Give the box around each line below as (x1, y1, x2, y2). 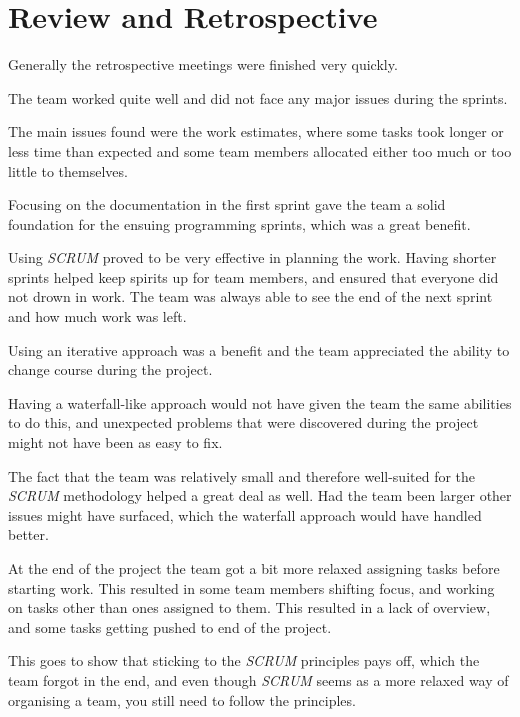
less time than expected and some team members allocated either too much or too (8, 140, 512, 161)
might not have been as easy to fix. (8, 432, 223, 453)
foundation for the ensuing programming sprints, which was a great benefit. (8, 213, 471, 234)
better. (8, 524, 49, 545)
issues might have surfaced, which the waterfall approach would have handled (8, 504, 482, 525)
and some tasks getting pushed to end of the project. (8, 616, 332, 637)
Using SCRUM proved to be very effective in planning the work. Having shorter (8, 247, 497, 268)
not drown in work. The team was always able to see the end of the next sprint (8, 286, 493, 307)
